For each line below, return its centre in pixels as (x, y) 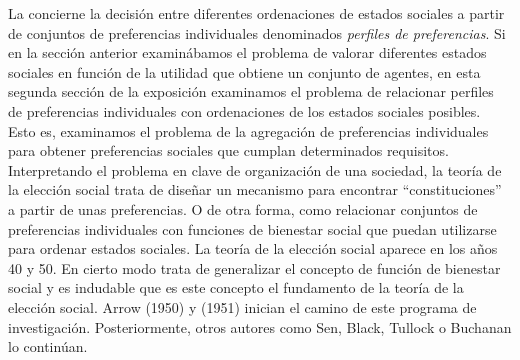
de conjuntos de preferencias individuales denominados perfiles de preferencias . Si (257, 32)
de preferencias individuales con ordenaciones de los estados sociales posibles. (244, 110)
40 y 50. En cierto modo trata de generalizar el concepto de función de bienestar (254, 267)
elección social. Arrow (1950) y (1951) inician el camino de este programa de (242, 306)
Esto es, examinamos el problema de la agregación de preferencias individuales (248, 130)
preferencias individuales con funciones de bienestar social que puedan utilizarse (252, 228)
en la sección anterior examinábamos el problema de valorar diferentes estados (247, 52)
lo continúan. (48, 346)
